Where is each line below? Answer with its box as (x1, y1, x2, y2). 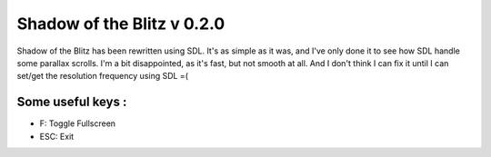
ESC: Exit (39, 131, 75, 142)
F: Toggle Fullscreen (39, 118, 116, 129)
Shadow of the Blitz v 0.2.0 (16, 14, 225, 34)
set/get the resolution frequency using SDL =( (16, 71, 188, 82)
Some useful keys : (16, 94, 127, 110)
